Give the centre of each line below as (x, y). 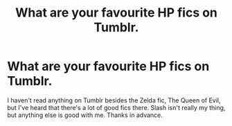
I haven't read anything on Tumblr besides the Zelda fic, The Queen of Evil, (114, 100)
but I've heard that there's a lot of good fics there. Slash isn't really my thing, (116, 107)
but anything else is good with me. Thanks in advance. (85, 115)
